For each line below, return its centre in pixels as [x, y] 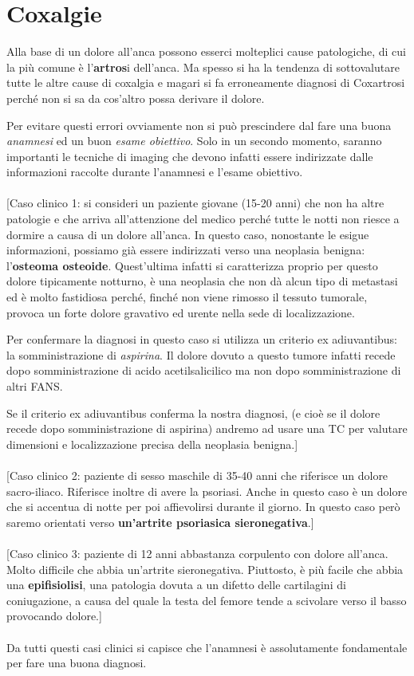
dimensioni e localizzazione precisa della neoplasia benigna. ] [152, 444]
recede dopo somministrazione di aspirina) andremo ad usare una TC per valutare [207, 428]
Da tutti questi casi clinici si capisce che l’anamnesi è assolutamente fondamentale [207, 647]
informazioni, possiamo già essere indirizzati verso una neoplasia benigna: [186, 250]
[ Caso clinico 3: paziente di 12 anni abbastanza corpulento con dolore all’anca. [197, 553]
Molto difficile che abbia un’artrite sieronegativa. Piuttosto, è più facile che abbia [205, 569]
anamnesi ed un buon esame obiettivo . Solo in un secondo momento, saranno [194, 141]
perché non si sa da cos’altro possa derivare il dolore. [136, 98]
